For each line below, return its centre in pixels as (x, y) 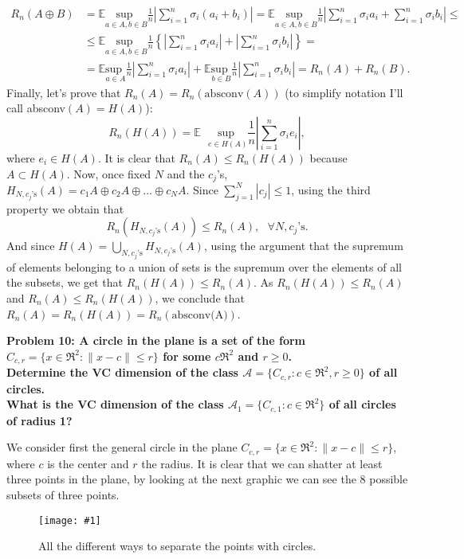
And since (31, 246)
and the (186, 173)
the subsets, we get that (65, 282)
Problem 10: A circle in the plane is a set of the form (156, 340)
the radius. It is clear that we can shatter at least (262, 463)
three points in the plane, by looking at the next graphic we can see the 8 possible (207, 479)
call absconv (36, 108)
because (328, 157)
